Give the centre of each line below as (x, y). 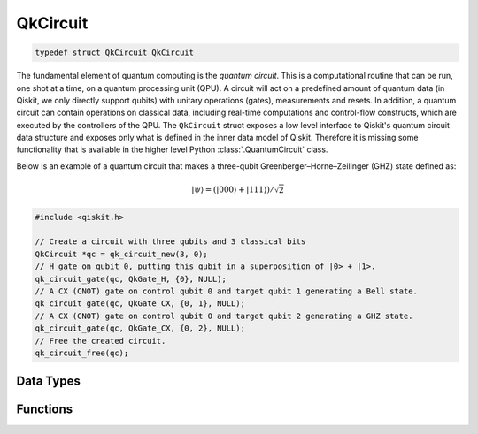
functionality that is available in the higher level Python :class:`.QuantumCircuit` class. (172, 149)
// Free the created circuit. (100, 341)
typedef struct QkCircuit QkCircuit (115, 53)
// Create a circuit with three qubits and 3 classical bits (170, 242)
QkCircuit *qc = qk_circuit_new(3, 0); (121, 254)
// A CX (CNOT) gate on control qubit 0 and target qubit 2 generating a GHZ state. (224, 316)
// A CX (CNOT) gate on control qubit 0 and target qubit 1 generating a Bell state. (226, 291)
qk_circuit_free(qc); (82, 353)
